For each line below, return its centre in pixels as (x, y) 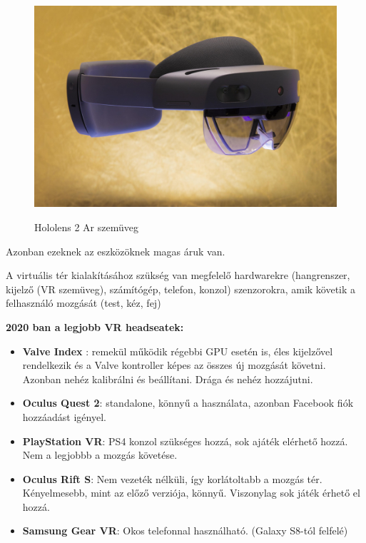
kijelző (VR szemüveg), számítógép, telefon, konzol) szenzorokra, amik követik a (181, 289)
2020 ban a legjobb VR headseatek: (95, 326)
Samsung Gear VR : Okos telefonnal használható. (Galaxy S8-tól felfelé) (185, 531)
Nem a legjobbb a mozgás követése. (100, 455)
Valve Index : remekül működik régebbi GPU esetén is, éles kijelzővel (178, 351)
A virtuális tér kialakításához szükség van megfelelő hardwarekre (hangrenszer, (178, 275)
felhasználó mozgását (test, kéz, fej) (83, 303)
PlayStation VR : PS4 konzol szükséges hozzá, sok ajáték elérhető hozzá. (185, 441)
